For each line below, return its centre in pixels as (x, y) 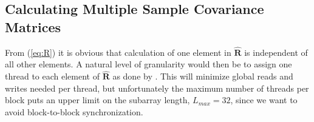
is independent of (276, 52)
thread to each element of (52, 76)
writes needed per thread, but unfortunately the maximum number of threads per (157, 88)
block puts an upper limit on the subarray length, (97, 100)
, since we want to (264, 100)
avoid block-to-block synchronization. (74, 112)
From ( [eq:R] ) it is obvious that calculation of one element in (118, 52)
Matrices (33, 26)
